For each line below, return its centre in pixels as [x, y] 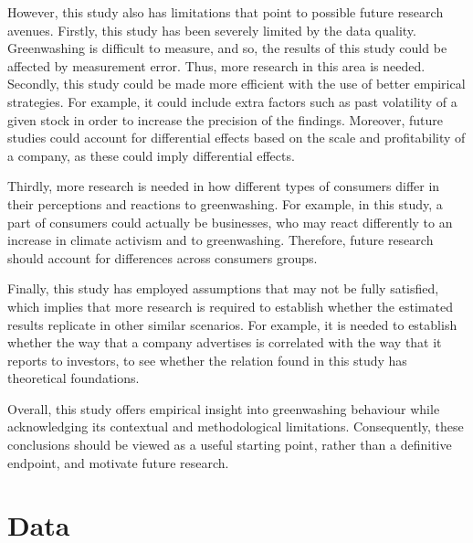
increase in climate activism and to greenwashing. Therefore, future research [221, 240]
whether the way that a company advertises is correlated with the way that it [225, 342]
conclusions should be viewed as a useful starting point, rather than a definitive [230, 445]
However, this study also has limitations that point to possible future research [226, 12]
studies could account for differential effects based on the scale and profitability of [236, 138]
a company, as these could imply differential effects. [151, 155]
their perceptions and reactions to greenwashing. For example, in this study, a [225, 203]
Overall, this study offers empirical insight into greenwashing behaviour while [224, 408]
